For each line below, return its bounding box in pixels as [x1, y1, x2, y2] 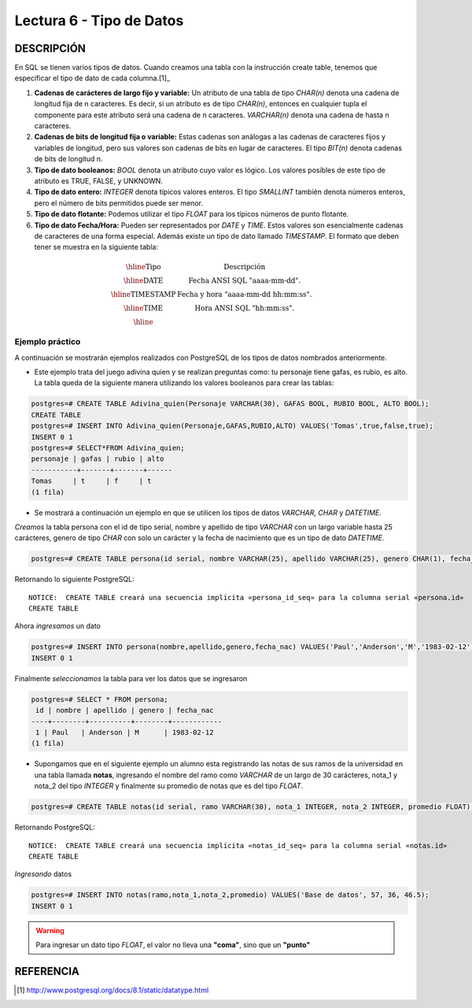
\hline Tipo [125, 262, 161, 271]
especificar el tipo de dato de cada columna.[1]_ [14, 73, 171, 83]
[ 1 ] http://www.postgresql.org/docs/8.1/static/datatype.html [17, 985, 209, 995]
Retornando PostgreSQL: [14, 823, 96, 832]
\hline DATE [123, 276, 164, 285]
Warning [35, 925, 65, 935]
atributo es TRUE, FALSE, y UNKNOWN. [34, 176, 163, 185]
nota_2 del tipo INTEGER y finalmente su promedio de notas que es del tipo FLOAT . [34, 781, 304, 791]
